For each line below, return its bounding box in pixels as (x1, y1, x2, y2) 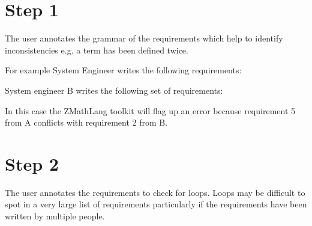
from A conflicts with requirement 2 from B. (5, 116, 168, 129)
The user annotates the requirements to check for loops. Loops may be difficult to (5, 186, 305, 198)
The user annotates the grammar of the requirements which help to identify (5, 32, 283, 44)
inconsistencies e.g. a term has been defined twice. (5, 43, 188, 56)
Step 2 (5, 151, 59, 176)
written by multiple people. (5, 210, 105, 222)
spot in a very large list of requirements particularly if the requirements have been (5, 198, 307, 210)
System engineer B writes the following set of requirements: (5, 84, 223, 96)
